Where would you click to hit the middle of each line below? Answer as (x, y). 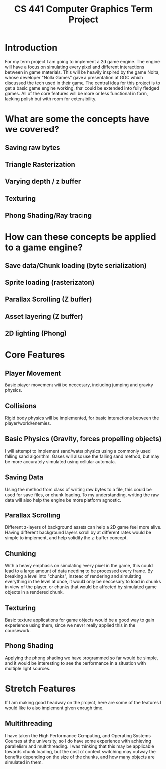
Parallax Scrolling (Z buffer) (49, 300)
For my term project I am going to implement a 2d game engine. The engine (83, 61)
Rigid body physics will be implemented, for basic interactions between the (82, 418)
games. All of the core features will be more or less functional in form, (77, 93)
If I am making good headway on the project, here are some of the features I (83, 702)
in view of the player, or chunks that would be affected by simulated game (81, 587)
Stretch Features (41, 689)
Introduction (31, 48)
